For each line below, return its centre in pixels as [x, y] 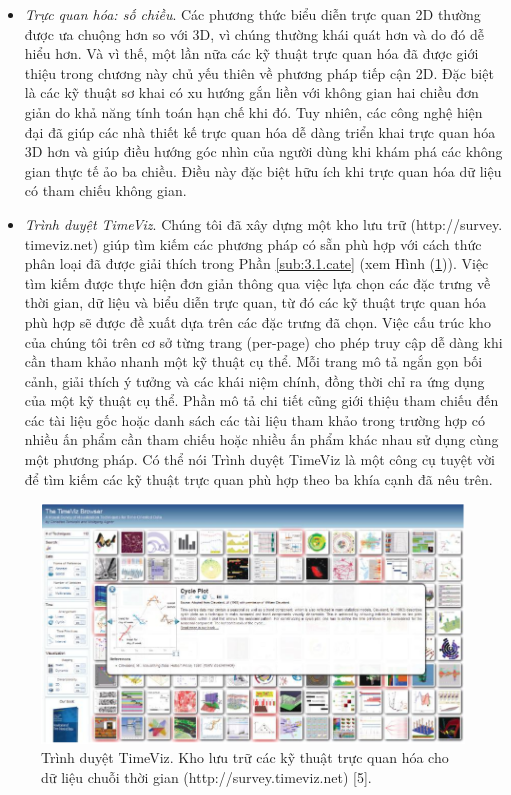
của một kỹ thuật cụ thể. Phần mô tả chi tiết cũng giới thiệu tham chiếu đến [261, 400]
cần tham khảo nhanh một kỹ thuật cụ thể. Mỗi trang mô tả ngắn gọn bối [253, 361]
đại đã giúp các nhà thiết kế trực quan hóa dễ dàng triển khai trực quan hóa [260, 131]
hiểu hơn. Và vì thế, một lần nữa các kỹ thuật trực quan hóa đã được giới [251, 53]
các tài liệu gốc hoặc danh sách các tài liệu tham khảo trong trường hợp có [254, 419]
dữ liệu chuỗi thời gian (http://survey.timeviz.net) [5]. [206, 776]
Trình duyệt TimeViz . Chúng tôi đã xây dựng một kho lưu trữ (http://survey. [263, 223]
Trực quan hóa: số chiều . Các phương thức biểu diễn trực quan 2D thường [252, 14]
